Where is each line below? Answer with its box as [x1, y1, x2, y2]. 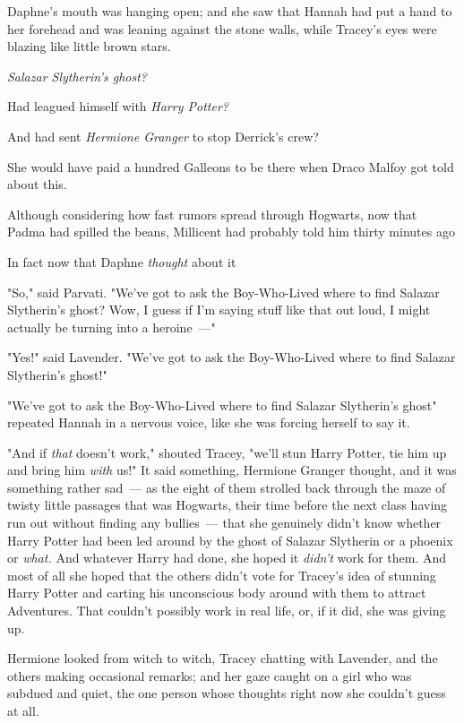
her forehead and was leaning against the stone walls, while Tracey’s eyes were [7, 19, 437, 38]
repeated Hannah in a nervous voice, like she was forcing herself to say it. [7, 413, 410, 432]
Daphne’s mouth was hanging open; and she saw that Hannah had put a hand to [7, 2, 452, 20]
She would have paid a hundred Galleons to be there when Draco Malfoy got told [7, 157, 454, 176]
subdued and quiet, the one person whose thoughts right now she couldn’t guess [7, 684, 446, 702]
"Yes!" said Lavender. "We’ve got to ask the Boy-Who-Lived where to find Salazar [7, 348, 456, 366]
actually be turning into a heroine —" [7, 317, 216, 336]
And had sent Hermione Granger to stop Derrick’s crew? [7, 126, 319, 145]
